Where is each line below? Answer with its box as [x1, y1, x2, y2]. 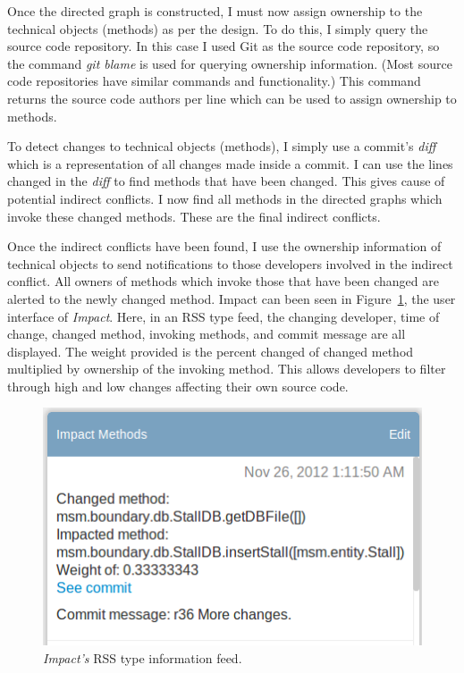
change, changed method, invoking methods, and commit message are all [7, 324, 406, 343]
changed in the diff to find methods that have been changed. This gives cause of [7, 172, 445, 190]
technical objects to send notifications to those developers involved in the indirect [7, 254, 453, 273]
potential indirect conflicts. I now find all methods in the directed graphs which [7, 189, 443, 207]
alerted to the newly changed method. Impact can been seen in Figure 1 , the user [7, 289, 456, 307]
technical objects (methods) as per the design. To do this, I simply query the [7, 19, 428, 38]
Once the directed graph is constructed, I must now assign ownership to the [7, 2, 423, 20]
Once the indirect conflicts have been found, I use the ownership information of [7, 237, 442, 256]
